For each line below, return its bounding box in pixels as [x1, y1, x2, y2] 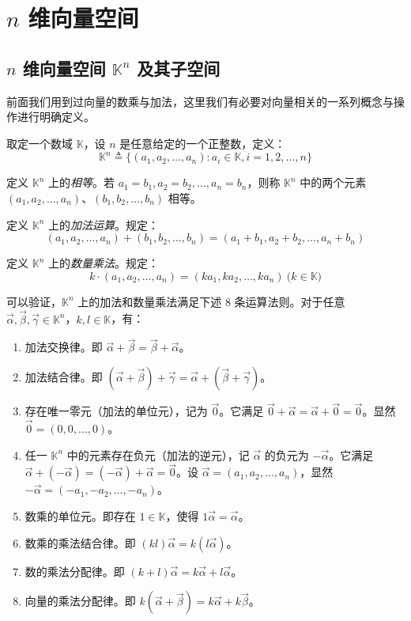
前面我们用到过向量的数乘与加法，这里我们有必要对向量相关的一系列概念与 [6, 93, 394, 109]
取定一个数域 [6, 134, 73, 151]
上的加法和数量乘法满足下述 [77, 293, 222, 309]
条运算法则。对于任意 [234, 293, 345, 309]
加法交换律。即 [25, 339, 103, 355]
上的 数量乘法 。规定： [47, 255, 159, 271]
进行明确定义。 [17, 108, 95, 125]
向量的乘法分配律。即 [25, 593, 136, 609]
